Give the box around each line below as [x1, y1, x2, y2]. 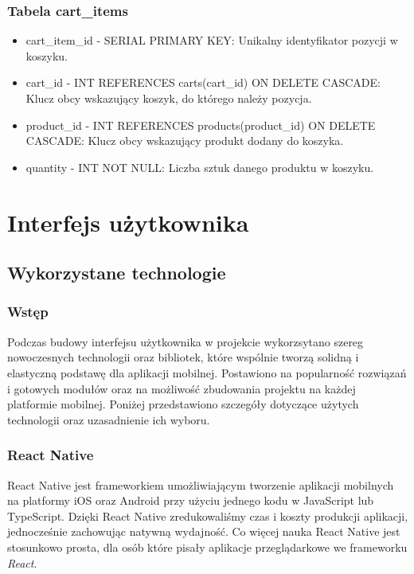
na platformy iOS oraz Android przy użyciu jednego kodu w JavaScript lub [7, 492, 374, 509]
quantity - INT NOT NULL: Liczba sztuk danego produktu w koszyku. [25, 158, 374, 175]
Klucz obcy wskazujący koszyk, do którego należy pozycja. [25, 90, 312, 106]
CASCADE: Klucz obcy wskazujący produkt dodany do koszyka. [25, 132, 344, 149]
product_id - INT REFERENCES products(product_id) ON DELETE [25, 116, 376, 133]
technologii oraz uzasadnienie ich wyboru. [7, 411, 210, 428]
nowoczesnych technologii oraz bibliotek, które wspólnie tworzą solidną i [7, 349, 359, 365]
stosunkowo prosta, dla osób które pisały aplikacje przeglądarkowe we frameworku [7, 538, 408, 555]
